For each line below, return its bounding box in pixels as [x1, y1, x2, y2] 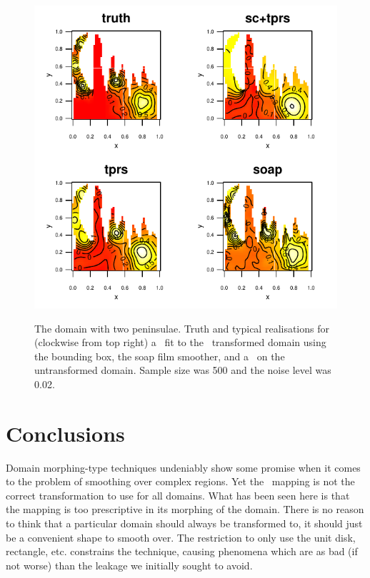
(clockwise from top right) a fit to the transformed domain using [34, 335, 326, 350]
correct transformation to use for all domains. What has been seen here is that [6, 487, 350, 502]
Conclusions [6, 418, 125, 447]
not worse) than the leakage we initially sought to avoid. [6, 557, 253, 572]
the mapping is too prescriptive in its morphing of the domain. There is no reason [6, 502, 364, 517]
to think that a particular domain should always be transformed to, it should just [6, 516, 363, 531]
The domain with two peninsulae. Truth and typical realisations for [34, 320, 329, 335]
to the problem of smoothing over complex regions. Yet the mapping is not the [6, 474, 355, 489]
